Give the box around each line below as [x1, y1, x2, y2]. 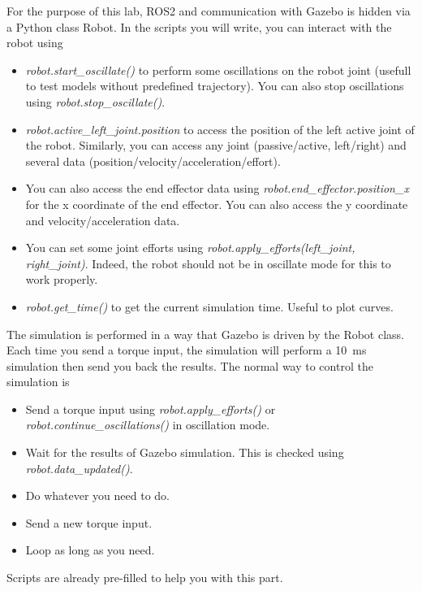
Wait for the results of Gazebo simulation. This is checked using [25, 444, 344, 461]
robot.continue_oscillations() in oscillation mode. [25, 416, 270, 433]
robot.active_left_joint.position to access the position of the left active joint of [25, 120, 415, 137]
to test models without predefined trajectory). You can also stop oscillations [25, 77, 404, 94]
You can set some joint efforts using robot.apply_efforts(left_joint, [25, 239, 355, 256]
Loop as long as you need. [25, 541, 155, 558]
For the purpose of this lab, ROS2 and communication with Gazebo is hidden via [6, 2, 411, 19]
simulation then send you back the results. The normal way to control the [6, 357, 373, 374]
